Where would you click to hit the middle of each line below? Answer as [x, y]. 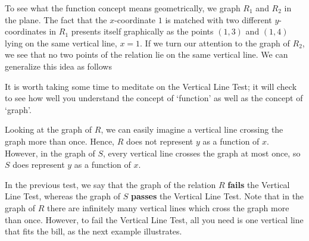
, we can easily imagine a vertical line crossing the [192, 129]
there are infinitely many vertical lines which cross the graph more [168, 207]
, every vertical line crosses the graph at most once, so [202, 153]
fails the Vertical [259, 184]
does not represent [160, 141]
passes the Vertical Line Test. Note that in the [218, 196]
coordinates [26, 31]
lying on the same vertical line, [61, 43]
